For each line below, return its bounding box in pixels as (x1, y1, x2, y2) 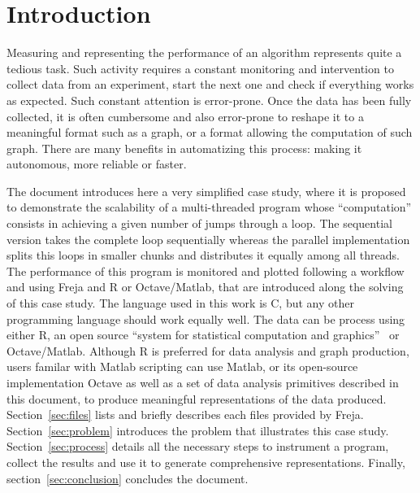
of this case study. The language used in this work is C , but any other (6, 294, 354, 312)
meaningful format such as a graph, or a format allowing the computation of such (6, 124, 413, 141)
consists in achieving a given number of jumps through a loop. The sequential (6, 215, 392, 232)
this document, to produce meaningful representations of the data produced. (6, 390, 387, 407)
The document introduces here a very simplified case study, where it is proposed (6, 182, 406, 199)
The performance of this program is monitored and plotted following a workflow (6, 262, 405, 279)
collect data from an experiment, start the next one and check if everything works (6, 76, 414, 93)
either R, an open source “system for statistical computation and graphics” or (6, 326, 400, 343)
